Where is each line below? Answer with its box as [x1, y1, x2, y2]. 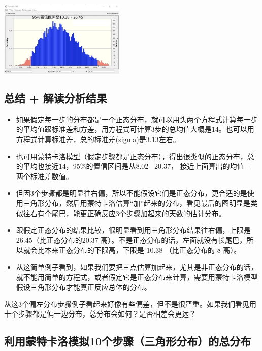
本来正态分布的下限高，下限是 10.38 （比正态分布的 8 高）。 [44, 244, 241, 255]
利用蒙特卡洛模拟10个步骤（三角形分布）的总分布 [4, 333, 251, 349]
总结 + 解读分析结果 [4, 90, 107, 106]
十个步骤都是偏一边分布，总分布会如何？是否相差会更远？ [4, 308, 196, 319]
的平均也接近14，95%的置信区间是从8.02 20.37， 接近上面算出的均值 [16, 161, 244, 171]
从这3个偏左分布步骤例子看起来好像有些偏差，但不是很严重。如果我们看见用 [4, 298, 256, 309]
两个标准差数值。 [16, 170, 73, 181]
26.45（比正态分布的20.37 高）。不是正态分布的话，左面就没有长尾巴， [16, 234, 247, 245]
